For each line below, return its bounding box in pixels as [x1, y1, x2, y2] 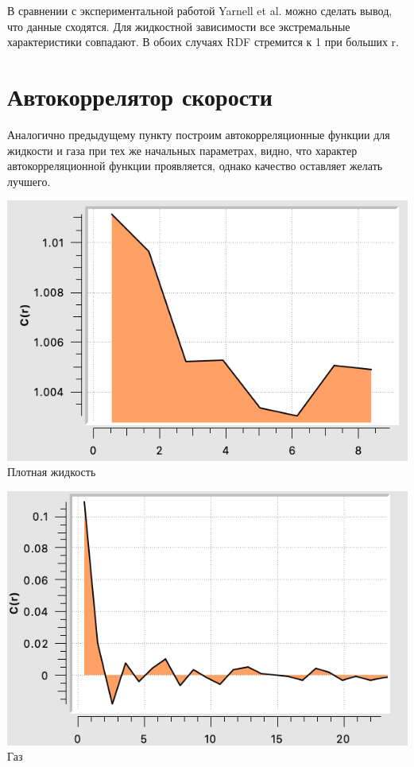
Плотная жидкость [7, 463, 96, 480]
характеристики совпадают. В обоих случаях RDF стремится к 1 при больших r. [7, 33, 399, 50]
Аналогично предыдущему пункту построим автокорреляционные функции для [7, 126, 390, 142]
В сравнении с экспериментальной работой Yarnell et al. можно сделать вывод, [7, 2, 393, 18]
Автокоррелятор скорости [7, 79, 273, 112]
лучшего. [7, 172, 51, 189]
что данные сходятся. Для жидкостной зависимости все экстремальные [7, 17, 350, 34]
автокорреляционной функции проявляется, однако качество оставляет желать [7, 157, 383, 174]
